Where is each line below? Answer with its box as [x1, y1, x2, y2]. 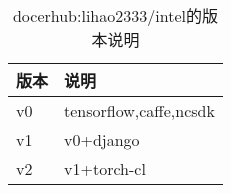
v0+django [64, 128, 140, 151]
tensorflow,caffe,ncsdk [64, 99, 215, 122]
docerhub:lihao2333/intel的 [12, 4, 202, 27]
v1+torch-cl [64, 157, 146, 180]
